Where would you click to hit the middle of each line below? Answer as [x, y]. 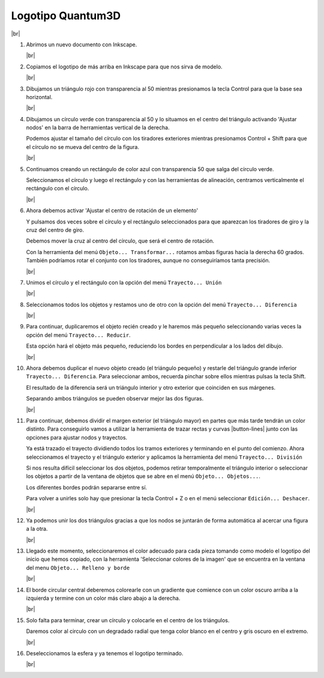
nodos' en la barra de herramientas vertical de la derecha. [98, 128]
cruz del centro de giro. [55, 230]
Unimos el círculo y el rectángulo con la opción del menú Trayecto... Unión [124, 282]
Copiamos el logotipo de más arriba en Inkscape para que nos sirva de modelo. [124, 67]
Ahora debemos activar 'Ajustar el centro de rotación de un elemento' [112, 211]
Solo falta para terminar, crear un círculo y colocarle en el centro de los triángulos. [128, 620]
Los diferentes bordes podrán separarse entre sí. [86, 487]
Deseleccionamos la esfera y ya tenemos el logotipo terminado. [105, 653]
